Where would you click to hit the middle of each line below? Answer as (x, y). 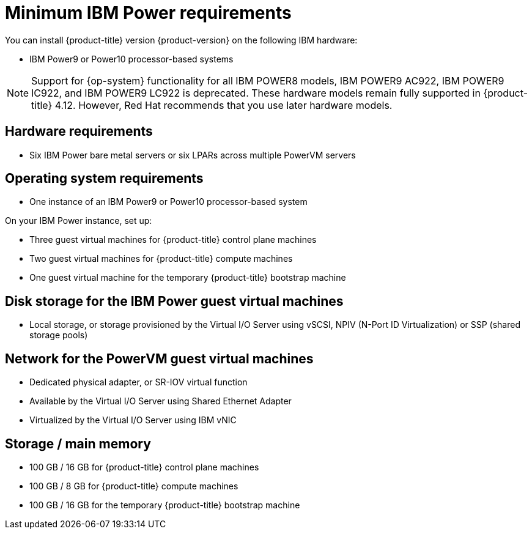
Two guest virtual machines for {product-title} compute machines (161, 259)
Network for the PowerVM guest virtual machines (159, 358)
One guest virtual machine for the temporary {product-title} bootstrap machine (188, 278)
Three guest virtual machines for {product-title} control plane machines (173, 240)
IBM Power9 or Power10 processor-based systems (131, 59)
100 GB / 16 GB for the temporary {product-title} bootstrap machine (165, 505)
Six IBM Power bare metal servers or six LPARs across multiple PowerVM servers (193, 155)
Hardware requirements (79, 132)
